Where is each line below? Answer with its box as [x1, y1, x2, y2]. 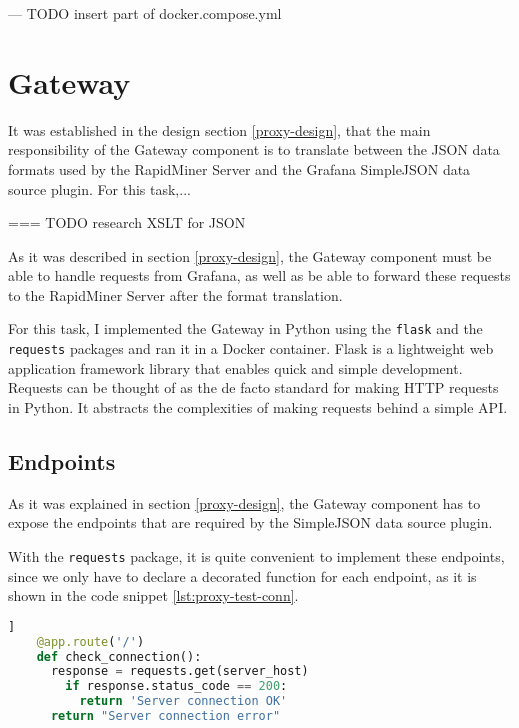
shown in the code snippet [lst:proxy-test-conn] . [8, 585, 299, 606]
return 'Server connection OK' [79, 694, 288, 709]
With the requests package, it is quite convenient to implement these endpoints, [8, 545, 505, 566]
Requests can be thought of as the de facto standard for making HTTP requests [8, 377, 499, 398]
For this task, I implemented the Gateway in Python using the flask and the [8, 318, 483, 339]
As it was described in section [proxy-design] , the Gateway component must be [8, 245, 492, 266]
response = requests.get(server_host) [50, 664, 309, 679]
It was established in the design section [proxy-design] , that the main [8, 119, 431, 140]
